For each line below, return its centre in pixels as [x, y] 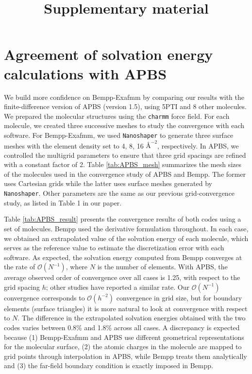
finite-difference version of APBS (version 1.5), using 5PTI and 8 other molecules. [125, 106]
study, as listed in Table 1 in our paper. [63, 202]
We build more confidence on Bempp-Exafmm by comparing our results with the [124, 97]
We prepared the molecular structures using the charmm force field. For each [117, 116]
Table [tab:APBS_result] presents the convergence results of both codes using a [123, 219]
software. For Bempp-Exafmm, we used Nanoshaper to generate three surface [119, 135]
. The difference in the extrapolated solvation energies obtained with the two [132, 318]
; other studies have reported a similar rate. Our [118, 287]
